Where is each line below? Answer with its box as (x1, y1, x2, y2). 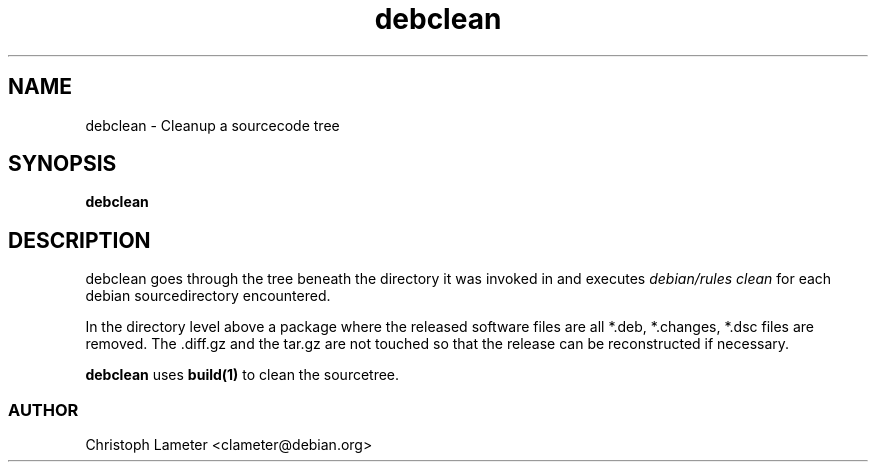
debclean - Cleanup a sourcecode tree (85, 116, 340, 134)
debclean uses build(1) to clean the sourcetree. (85, 366, 400, 384)
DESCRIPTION (8, 227, 151, 253)
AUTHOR (8, 399, 79, 420)
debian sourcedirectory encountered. (85, 287, 331, 305)
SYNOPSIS (8, 151, 117, 177)
